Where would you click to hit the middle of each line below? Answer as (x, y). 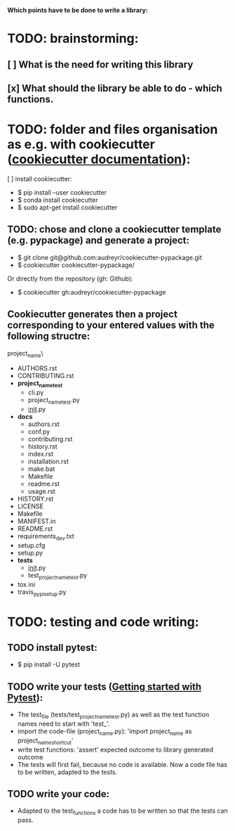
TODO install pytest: (53, 647)
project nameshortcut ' (45, 741)
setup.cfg (31, 545)
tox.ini (26, 584)
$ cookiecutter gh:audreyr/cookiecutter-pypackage (92, 292)
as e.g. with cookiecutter (81, 144)
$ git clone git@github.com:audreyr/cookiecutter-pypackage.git (109, 257)
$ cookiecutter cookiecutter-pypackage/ (76, 265)
